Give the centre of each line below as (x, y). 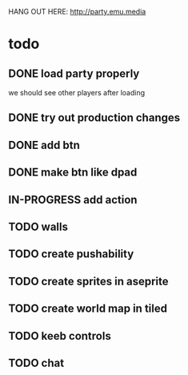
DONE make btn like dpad (73, 173)
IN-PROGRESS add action (73, 200)
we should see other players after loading (77, 93)
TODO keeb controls (60, 336)
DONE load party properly (74, 73)
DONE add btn (44, 145)
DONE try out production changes (94, 118)
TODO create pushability (71, 254)
